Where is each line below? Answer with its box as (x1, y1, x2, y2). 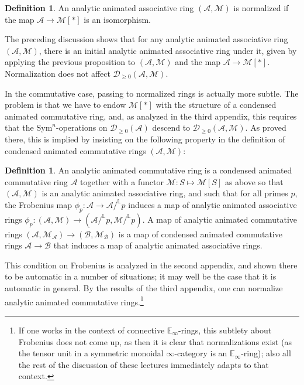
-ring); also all (241, 347, 291, 359)
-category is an (174, 347, 227, 359)
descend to (152, 121, 191, 134)
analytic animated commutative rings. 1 (5, 294, 144, 308)
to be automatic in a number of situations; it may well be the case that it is (5, 270, 277, 282)
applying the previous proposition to (5, 56, 136, 68)
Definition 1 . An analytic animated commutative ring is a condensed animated (5, 164, 292, 176)
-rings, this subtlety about (178, 323, 272, 336)
